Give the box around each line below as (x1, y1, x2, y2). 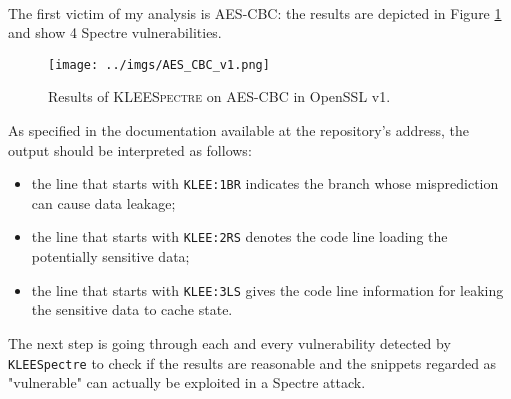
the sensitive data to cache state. (31, 299, 233, 320)
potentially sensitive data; (31, 246, 190, 267)
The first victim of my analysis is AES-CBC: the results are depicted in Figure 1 (8, 2, 502, 23)
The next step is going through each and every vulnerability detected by (8, 332, 451, 353)
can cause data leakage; (31, 192, 176, 213)
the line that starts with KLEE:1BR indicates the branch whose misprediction (31, 173, 499, 194)
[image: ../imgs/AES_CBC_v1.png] (48, 57, 270, 72)
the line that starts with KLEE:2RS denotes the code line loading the (31, 226, 448, 247)
